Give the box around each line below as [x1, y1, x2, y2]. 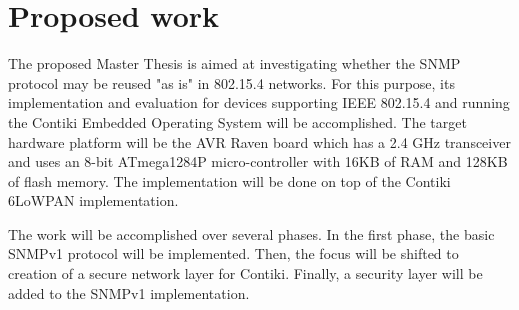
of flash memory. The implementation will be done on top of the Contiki [8, 170, 451, 191]
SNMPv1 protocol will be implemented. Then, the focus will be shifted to [8, 243, 459, 264]
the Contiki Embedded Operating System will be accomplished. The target [8, 111, 467, 132]
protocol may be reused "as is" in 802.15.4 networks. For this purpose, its [8, 72, 455, 93]
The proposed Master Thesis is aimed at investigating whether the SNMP [8, 53, 461, 74]
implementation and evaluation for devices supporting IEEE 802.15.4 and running [8, 92, 510, 113]
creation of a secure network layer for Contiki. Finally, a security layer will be [8, 263, 483, 284]
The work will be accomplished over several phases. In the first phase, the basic [8, 223, 495, 244]
